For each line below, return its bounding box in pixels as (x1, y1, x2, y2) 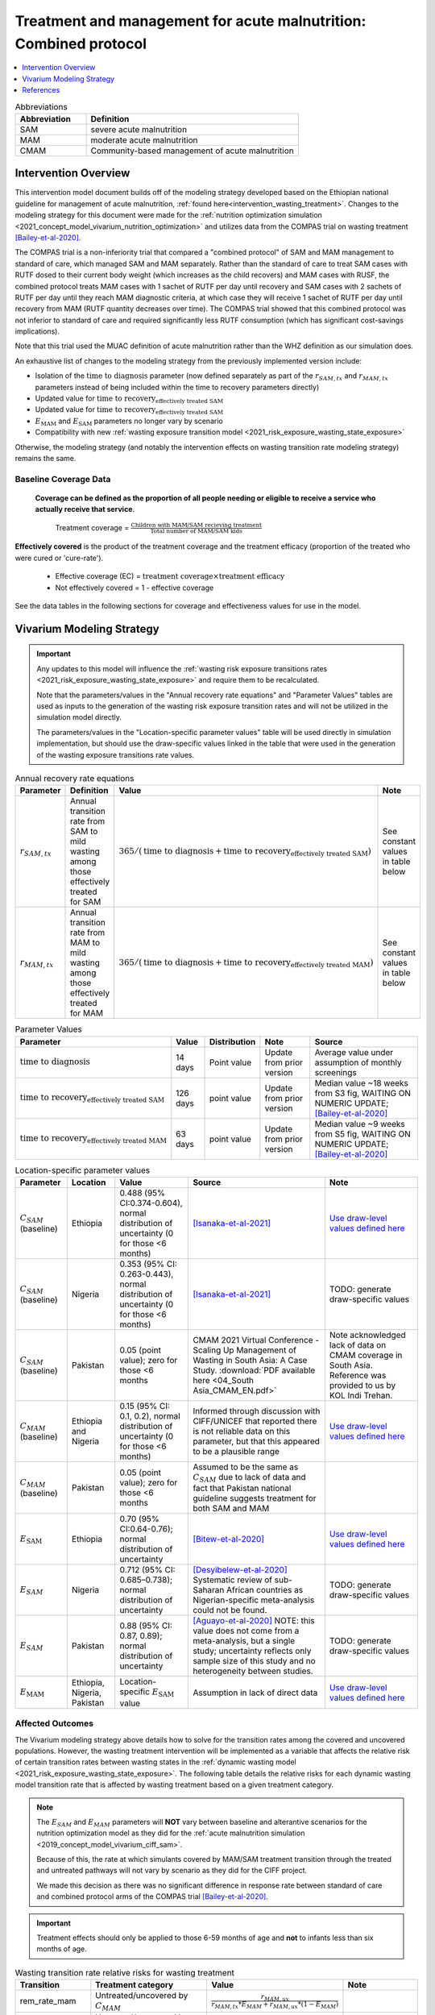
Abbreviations (14, 101, 68, 112)
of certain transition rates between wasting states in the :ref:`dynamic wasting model (14, 1757, 297, 1767)
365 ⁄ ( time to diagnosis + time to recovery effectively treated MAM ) (118, 958, 374, 970)
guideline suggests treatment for (193, 1493, 317, 1504)
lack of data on (329, 1340, 387, 1351)
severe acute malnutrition (90, 123, 188, 135)
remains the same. (14, 454, 77, 463)
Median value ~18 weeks (314, 1077, 408, 1088)
